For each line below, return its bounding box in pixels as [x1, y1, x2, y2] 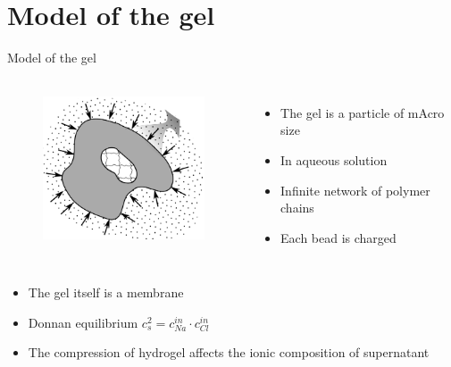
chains [280, 198, 314, 217]
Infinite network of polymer [280, 180, 430, 199]
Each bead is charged [280, 228, 397, 246]
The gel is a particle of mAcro [280, 103, 445, 121]
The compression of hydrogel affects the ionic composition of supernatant [28, 343, 430, 362]
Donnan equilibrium [28, 313, 138, 331]
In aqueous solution [280, 150, 388, 169]
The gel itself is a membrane [28, 283, 184, 302]
